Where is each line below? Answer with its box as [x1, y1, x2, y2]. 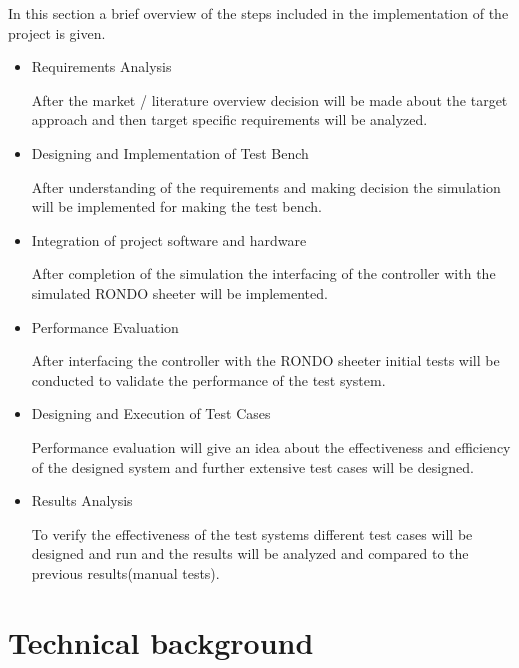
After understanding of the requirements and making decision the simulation [31, 176, 501, 197]
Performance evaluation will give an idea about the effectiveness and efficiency [31, 436, 511, 457]
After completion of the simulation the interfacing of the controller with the [31, 263, 496, 284]
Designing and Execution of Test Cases [31, 403, 271, 424]
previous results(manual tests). [31, 562, 220, 583]
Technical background [8, 621, 314, 662]
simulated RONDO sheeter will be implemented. [31, 282, 328, 303]
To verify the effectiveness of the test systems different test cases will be [31, 523, 473, 544]
